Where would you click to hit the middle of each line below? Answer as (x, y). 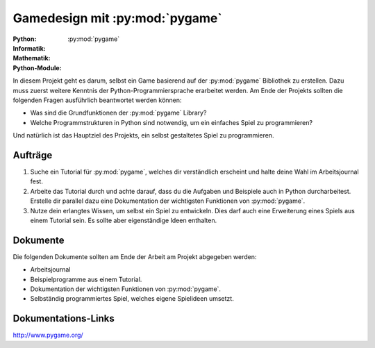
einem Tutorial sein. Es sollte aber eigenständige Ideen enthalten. (124, 220)
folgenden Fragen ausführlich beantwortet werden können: (97, 100)
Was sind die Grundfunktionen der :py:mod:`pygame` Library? (118, 113)
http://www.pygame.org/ (48, 335)
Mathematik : (32, 58)
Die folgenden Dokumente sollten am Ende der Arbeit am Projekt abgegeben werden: (135, 256)
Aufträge (33, 155)
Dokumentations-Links (64, 318)
